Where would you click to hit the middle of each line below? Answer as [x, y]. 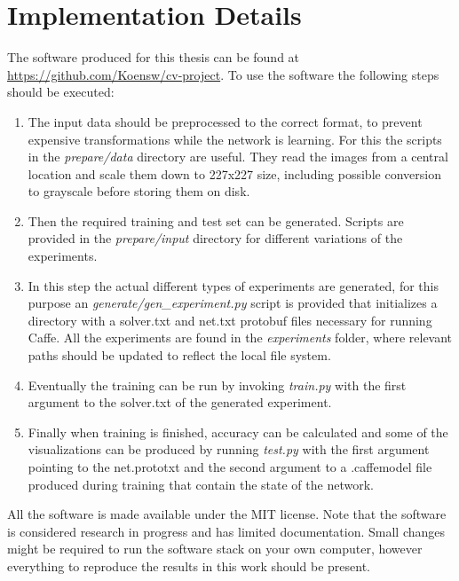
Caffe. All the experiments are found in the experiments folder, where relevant [240, 338]
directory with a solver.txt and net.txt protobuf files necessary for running [230, 320]
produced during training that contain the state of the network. [201, 484]
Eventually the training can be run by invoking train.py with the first [217, 385]
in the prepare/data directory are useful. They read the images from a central [238, 157]
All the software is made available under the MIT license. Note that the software [227, 514]
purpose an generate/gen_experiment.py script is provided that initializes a [233, 303]
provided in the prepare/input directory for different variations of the [215, 238]
